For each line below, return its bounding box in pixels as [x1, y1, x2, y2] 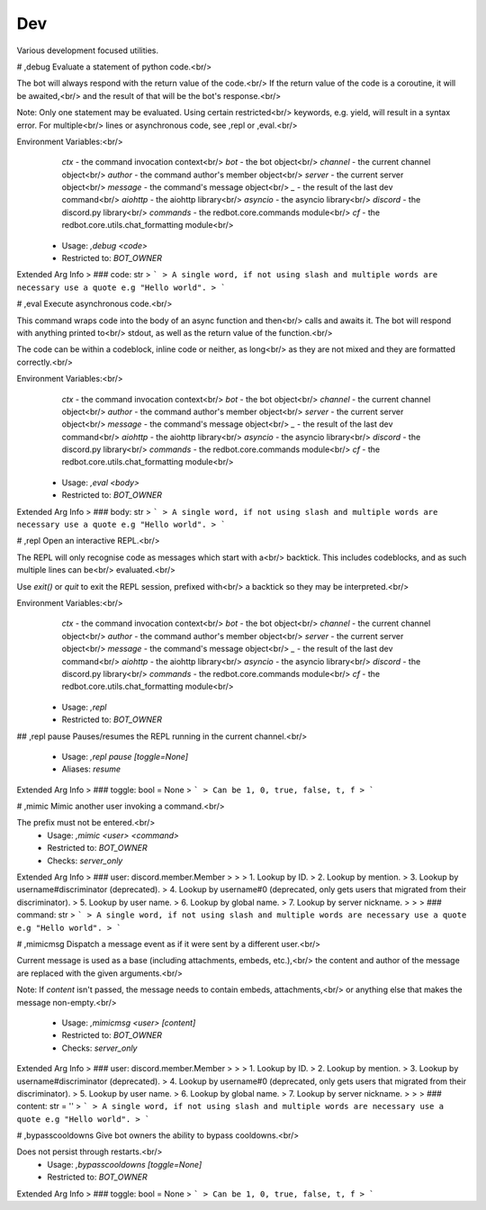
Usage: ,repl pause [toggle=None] [61, 751, 189, 762]
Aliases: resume [61, 763, 121, 774]
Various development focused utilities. [16, 45, 159, 56]
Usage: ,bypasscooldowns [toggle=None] [47, 1159, 202, 1169]
